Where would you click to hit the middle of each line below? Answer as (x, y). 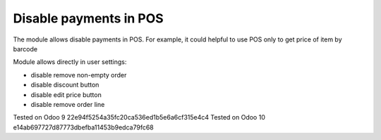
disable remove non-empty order (79, 75)
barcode (25, 49)
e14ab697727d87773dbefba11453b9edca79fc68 (84, 127)
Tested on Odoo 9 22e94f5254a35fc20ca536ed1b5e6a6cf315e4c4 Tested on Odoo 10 (139, 117)
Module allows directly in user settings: (70, 62)
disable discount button (65, 85)
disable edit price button (66, 94)
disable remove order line (68, 104)
